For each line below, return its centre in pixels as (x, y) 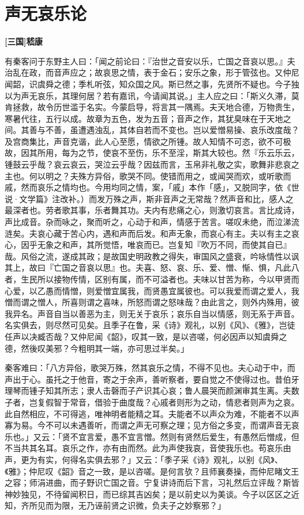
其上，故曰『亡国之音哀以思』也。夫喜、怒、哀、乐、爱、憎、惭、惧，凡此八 (152, 267)
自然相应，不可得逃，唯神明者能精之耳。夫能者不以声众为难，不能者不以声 (156, 413)
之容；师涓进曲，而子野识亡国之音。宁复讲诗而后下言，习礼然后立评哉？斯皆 (152, 482)
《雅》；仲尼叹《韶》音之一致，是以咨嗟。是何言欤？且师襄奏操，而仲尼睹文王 (152, 471)
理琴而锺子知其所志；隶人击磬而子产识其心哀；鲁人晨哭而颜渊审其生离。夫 (148, 390)
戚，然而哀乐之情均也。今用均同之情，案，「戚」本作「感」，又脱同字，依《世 (152, 187)
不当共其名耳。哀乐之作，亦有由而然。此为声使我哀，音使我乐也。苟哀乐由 (148, 448)
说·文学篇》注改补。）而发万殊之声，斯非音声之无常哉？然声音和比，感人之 (149, 198)
